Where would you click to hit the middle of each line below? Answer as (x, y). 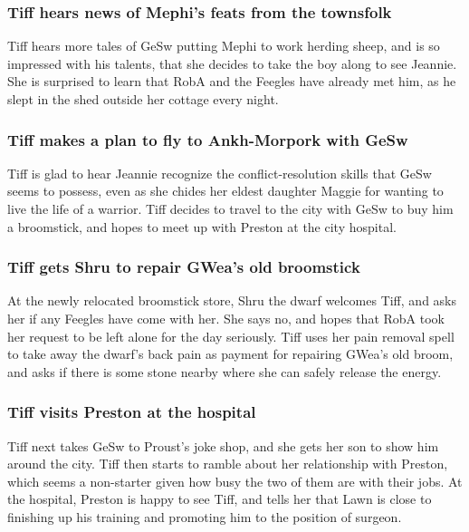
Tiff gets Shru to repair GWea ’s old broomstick (184, 267)
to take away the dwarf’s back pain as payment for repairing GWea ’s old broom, (230, 354)
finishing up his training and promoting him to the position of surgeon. (205, 516)
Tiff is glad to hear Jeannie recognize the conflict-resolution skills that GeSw (220, 173)
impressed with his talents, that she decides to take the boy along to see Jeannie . (232, 63)
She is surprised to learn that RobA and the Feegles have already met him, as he (232, 81)
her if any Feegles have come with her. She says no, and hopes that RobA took (226, 318)
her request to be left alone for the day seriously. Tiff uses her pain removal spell (231, 336)
